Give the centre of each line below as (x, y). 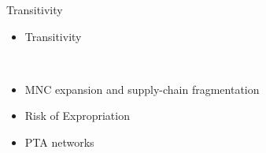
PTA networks (59, 142)
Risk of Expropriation (77, 116)
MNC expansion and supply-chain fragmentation (142, 89)
